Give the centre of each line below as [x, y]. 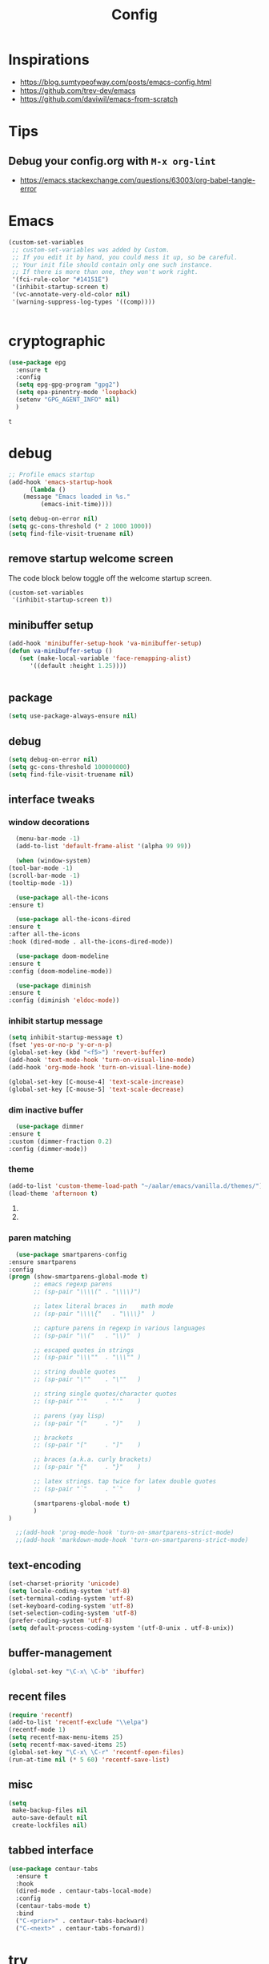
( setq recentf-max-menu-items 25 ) [66, 1737]
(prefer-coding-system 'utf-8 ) [60, 1621]
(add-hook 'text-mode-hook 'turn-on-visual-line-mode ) [102, 1060]
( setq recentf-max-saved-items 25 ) [68, 1745]
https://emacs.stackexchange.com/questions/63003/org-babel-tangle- [138, 180]
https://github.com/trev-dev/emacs [78, 91]
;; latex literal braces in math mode [103, 1306]
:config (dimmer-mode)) [48, 1149]
